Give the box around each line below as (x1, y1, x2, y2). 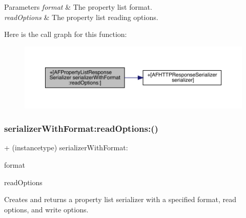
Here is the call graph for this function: (4, 29, 127, 39)
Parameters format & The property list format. (4, 2, 152, 12)
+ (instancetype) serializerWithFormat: (4, 142, 128, 153)
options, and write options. (4, 204, 89, 214)
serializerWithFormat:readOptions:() (4, 122, 158, 135)
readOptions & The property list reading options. (4, 11, 158, 22)
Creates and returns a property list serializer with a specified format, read (4, 194, 237, 205)
